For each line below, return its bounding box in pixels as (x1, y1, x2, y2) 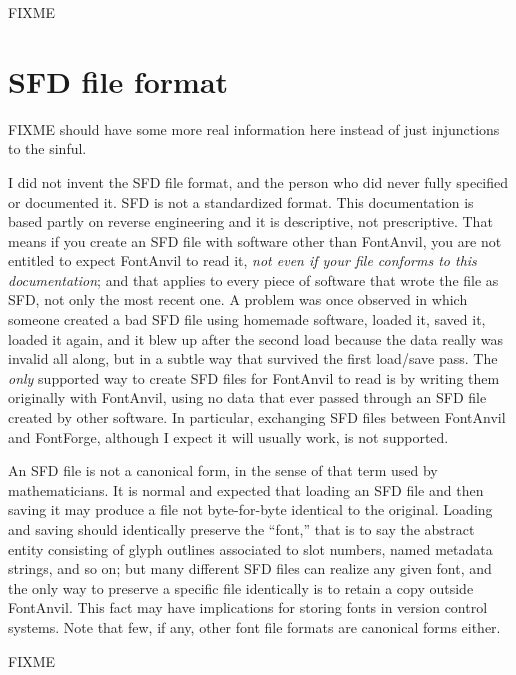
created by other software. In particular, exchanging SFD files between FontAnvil (8, 407, 506, 428)
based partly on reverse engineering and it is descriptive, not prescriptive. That (8, 211, 493, 232)
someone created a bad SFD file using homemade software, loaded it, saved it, (8, 309, 486, 330)
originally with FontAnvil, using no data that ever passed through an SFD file (8, 387, 487, 408)
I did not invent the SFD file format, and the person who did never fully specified (8, 171, 509, 192)
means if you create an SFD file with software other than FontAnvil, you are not (8, 230, 502, 251)
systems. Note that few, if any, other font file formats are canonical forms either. (8, 616, 501, 637)
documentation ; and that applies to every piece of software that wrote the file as (8, 269, 499, 290)
